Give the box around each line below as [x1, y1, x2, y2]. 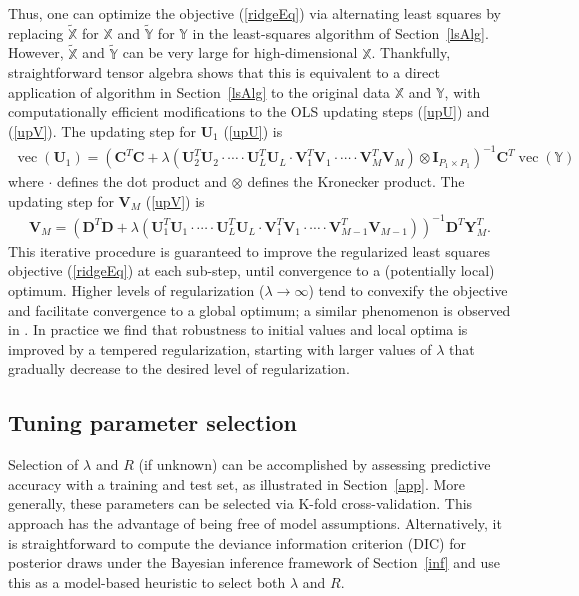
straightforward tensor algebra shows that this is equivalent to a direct [8, 62, 440, 83]
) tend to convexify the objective [308, 280, 508, 301]
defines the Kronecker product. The [247, 171, 465, 192]
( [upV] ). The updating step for [8, 121, 197, 141]
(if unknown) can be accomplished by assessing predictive [138, 454, 491, 475]
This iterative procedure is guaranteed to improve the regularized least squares [8, 240, 491, 261]
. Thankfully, [371, 42, 451, 63]
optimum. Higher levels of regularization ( [8, 280, 265, 301]
